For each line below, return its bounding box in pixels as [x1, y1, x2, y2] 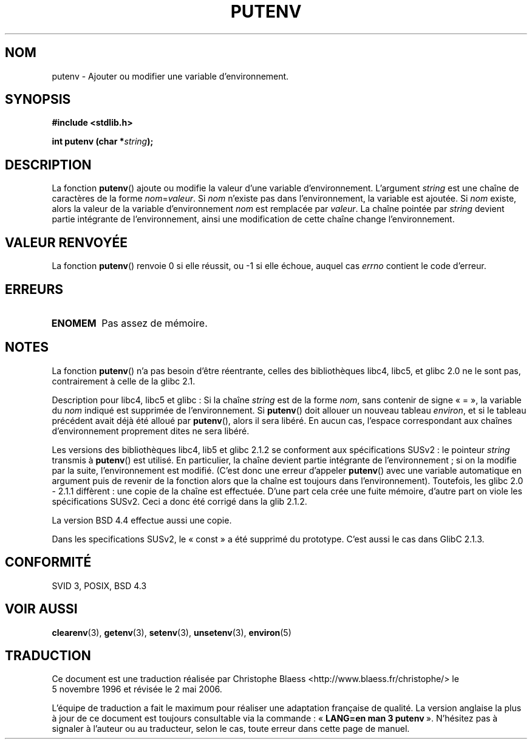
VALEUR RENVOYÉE [5, 234, 128, 250]
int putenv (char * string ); [52, 136, 154, 147]
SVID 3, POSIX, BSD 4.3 [52, 580, 147, 591]
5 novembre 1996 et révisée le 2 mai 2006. [52, 684, 222, 695]
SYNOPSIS [5, 92, 71, 108]
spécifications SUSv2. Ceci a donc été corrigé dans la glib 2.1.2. [52, 496, 307, 507]
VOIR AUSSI [5, 601, 78, 617]
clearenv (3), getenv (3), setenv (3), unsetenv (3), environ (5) [52, 627, 292, 638]
